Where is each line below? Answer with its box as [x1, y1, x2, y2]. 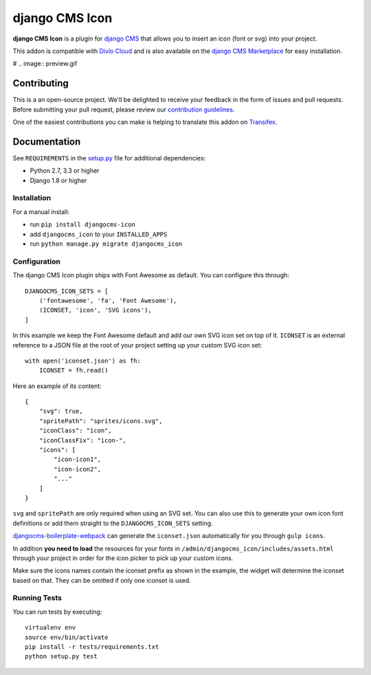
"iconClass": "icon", [38, 427, 113, 435]
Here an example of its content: [12, 382, 102, 390]
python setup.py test [25, 652, 98, 661]
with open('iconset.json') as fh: [25, 356, 141, 365]
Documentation [12, 136, 81, 147]
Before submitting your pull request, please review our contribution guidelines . [12, 105, 235, 114]
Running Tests [12, 593, 62, 603]
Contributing [12, 78, 69, 89]
